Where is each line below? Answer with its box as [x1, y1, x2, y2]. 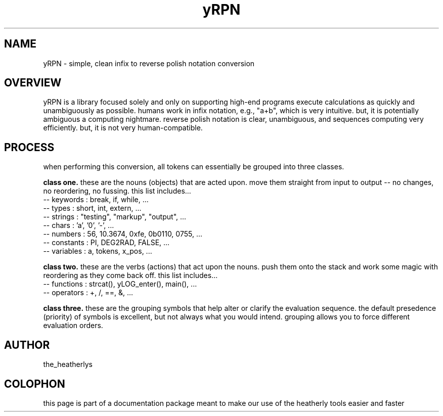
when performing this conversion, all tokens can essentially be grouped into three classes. [43, 162, 344, 171]
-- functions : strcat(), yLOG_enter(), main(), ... [43, 280, 197, 289]
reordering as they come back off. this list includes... [43, 271, 218, 280]
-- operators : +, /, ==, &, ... [43, 288, 134, 297]
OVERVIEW [4, 76, 62, 89]
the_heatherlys [43, 360, 93, 369]
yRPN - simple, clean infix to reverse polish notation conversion [43, 59, 255, 68]
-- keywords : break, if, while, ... [43, 195, 149, 204]
